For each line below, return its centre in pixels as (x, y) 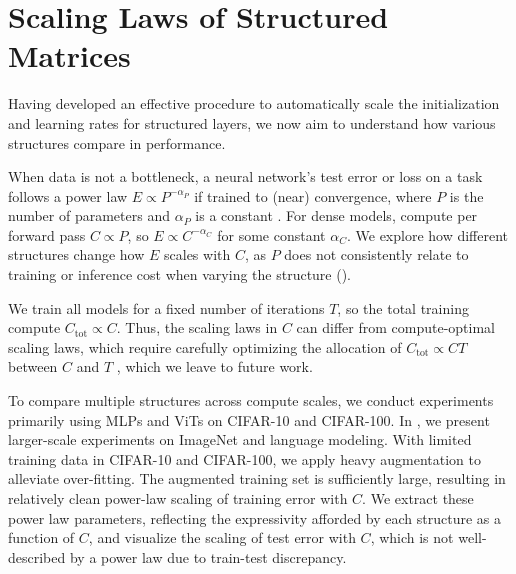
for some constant (271, 234)
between (33, 366)
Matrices (69, 55)
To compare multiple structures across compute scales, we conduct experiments (251, 400)
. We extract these (418, 498)
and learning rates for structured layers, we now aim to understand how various (252, 122)
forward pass (47, 234)
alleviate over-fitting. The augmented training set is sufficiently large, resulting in (257, 478)
